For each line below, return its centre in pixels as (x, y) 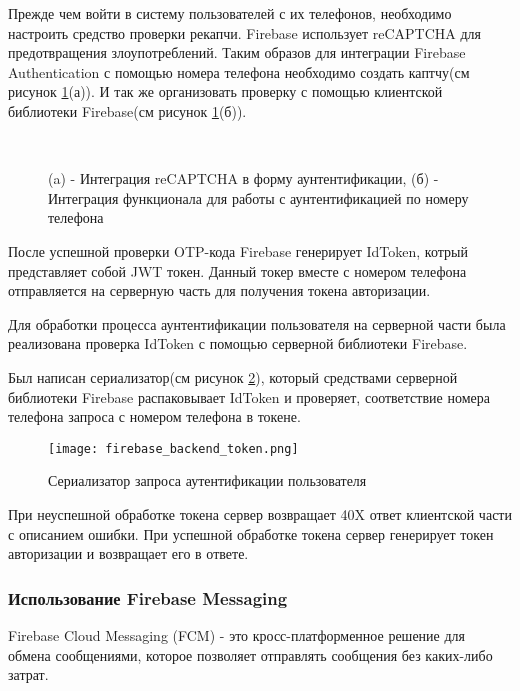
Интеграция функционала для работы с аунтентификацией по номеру (258, 197)
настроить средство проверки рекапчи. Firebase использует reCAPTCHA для (244, 32)
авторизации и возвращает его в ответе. (128, 553)
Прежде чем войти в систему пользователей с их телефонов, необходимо (230, 13)
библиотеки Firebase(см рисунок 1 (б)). (127, 110)
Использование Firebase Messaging (148, 597)
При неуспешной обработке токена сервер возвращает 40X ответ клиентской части (260, 513)
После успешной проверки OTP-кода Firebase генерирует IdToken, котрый (238, 250)
